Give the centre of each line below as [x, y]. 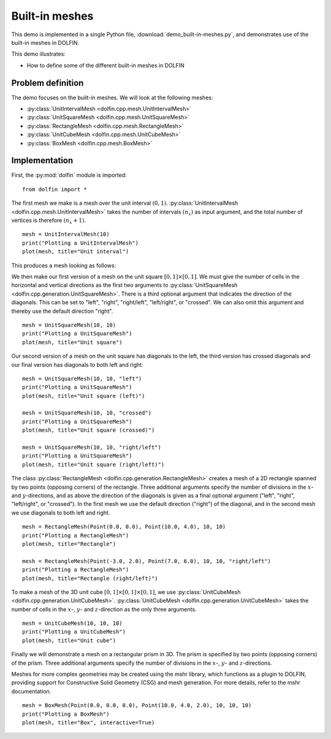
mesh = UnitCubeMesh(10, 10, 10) [72, 623]
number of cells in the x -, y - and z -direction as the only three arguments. [104, 609]
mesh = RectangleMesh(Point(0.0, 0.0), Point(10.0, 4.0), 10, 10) [124, 527]
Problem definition [48, 83]
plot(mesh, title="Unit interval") [76, 252]
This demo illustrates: [38, 54]
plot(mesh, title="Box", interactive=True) [89, 722]
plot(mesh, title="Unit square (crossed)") [89, 430]
